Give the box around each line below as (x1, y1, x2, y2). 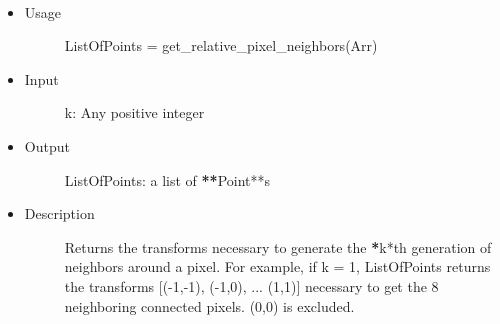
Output (24, 135, 70, 156)
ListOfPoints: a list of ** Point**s (64, 169, 271, 190)
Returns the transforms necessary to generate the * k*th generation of (64, 236, 492, 257)
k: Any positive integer (64, 102, 205, 123)
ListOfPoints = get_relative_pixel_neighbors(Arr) (64, 35, 378, 56)
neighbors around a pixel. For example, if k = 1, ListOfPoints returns (64, 256, 491, 277)
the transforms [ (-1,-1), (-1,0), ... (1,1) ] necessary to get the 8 (64, 275, 439, 296)
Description (24, 203, 95, 224)
